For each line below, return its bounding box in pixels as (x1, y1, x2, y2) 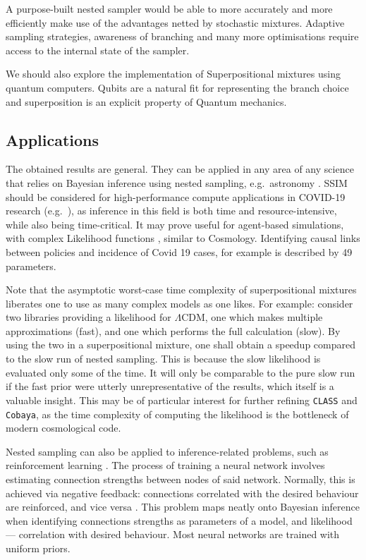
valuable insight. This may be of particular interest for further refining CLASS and (6, 392, 358, 407)
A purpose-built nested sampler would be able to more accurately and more (6, 1, 333, 16)
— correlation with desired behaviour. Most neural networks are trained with (6, 527, 340, 542)
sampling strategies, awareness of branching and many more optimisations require (6, 29, 359, 44)
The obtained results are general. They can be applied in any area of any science (6, 162, 354, 176)
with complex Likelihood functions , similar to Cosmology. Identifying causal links (6, 231, 360, 245)
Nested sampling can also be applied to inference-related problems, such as (6, 444, 329, 458)
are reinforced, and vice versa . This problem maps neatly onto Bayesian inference (6, 499, 360, 514)
